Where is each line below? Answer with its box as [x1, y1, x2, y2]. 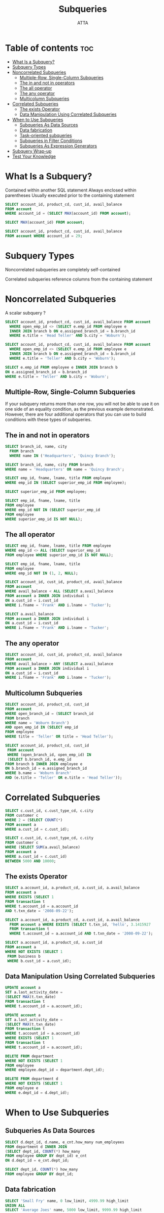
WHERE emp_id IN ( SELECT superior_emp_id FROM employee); [5, 480, 127, 485]
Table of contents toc [5, 42, 94, 53]
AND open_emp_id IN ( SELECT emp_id [5, 725, 78, 730]
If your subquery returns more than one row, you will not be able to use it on [5, 401, 159, 407]
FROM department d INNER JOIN [5, 1144, 67, 1149]
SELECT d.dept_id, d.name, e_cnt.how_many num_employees [5, 1139, 125, 1145]
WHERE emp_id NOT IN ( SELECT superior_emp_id [5, 507, 100, 513]
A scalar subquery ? [5, 310, 46, 316]
